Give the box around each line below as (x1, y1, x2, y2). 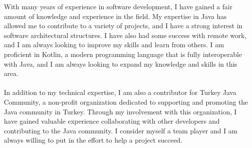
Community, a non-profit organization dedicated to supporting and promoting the (4, 96, 248, 107)
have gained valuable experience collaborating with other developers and (4, 116, 220, 126)
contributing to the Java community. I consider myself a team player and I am (4, 125, 237, 135)
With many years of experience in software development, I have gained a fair (4, 1, 233, 11)
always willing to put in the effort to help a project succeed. (4, 135, 182, 145)
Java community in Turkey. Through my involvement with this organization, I (4, 106, 237, 116)
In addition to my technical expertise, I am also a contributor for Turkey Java (4, 87, 236, 97)
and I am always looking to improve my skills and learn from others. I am (4, 39, 224, 50)
